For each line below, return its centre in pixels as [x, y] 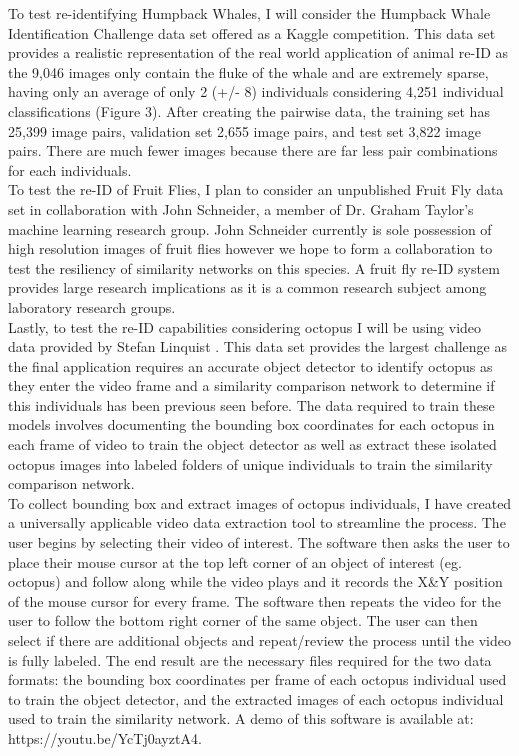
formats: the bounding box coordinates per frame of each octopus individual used [257, 679]
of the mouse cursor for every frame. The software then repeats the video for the [254, 600]
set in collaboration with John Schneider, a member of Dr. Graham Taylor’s [241, 208]
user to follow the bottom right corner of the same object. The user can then [243, 620]
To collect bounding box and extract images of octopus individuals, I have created [260, 502]
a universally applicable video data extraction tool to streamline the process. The [257, 522]
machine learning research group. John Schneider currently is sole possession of [250, 228]
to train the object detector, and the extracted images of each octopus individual [256, 698]
